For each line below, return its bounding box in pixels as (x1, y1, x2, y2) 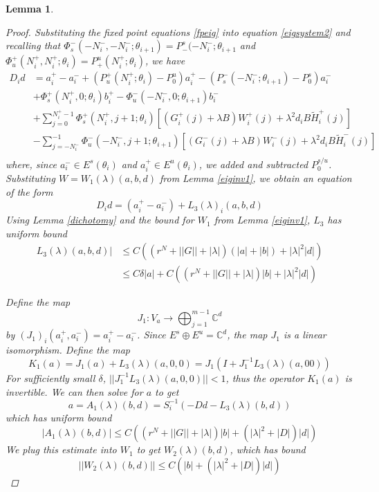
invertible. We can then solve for (6, 384, 143, 399)
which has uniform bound (6, 410, 112, 424)
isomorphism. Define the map (6, 343, 130, 357)
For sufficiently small (6, 370, 95, 385)
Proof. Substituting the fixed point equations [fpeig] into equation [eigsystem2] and (6, 24, 351, 39)
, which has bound (230, 442, 306, 457)
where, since (6, 156, 57, 171)
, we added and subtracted (198, 156, 308, 171)
